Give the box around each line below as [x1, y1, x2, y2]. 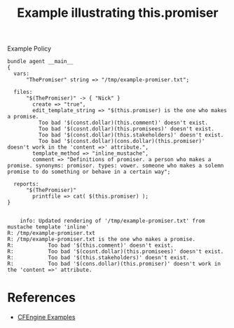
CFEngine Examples [17, 313, 76, 322]
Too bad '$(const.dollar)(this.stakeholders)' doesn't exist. [38, 132, 224, 139]
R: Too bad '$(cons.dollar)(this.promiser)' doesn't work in [7, 261, 221, 268]
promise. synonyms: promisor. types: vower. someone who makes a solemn [7, 163, 224, 170]
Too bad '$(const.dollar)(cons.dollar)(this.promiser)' [38, 138, 205, 145]
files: [13, 89, 33, 96]
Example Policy [7, 44, 51, 53]
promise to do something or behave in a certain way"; [7, 168, 171, 176]
